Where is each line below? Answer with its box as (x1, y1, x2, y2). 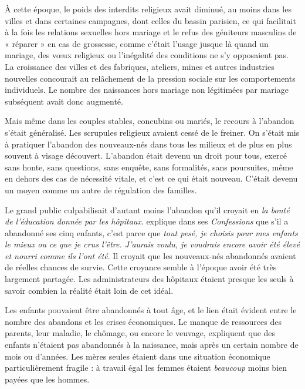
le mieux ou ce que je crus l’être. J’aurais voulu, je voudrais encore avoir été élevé (5, 238, 300, 250)
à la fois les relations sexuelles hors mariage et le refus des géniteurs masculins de (5, 26, 297, 38)
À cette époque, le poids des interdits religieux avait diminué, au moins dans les (5, 3, 292, 15)
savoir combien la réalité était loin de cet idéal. (5, 284, 174, 296)
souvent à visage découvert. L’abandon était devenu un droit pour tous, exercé (5, 149, 287, 162)
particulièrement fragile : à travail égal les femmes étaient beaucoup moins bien (5, 361, 287, 374)
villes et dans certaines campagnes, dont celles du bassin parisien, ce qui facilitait (5, 14, 296, 26)
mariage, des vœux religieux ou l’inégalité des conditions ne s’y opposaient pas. (5, 49, 289, 61)
